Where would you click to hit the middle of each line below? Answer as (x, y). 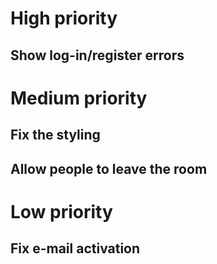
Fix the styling (55, 135)
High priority (64, 18)
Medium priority (79, 98)
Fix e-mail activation (75, 248)
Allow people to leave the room (109, 168)
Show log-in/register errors (97, 55)
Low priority (61, 211)
